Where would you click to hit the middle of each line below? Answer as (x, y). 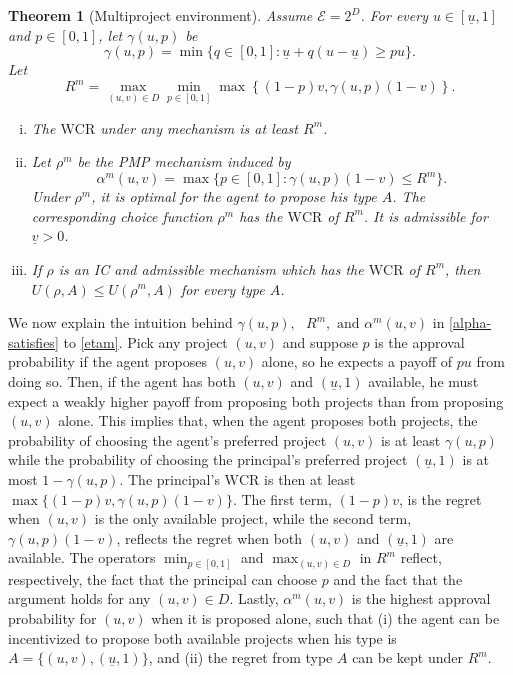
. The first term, (282, 498)
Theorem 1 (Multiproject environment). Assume (160, 15)
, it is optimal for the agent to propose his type (234, 196)
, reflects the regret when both (209, 537)
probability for (52, 617)
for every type (222, 288)
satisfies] (33, 341)
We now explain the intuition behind (120, 322)
